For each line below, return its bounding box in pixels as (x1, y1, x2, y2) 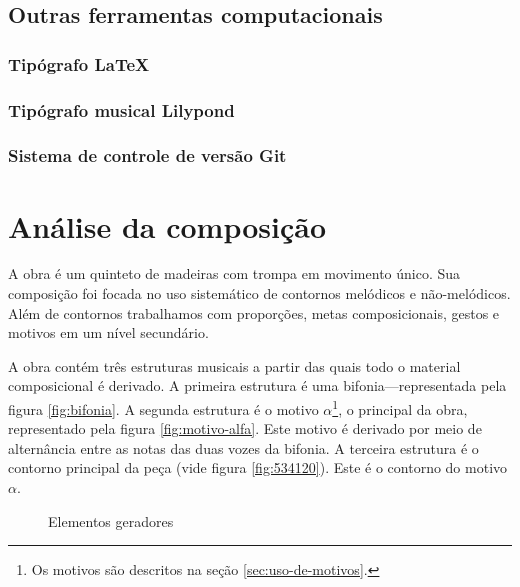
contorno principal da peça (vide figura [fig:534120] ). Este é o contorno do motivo (8, 457, 508, 478)
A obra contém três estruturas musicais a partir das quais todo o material (8, 355, 461, 376)
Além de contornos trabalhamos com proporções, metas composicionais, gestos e (8, 302, 500, 323)
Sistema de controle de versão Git (8, 143, 287, 168)
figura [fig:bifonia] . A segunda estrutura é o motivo (8, 398, 319, 419)
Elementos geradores (48, 510, 174, 531)
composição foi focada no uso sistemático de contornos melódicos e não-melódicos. (8, 283, 511, 304)
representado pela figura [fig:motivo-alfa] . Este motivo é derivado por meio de (8, 418, 482, 439)
